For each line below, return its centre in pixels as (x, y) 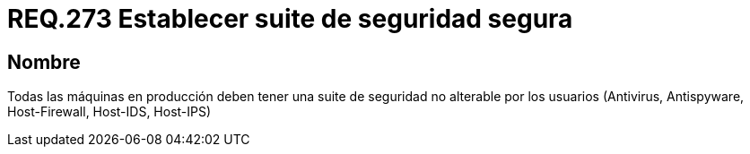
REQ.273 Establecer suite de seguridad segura (290, 19)
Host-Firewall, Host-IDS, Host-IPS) (109, 112)
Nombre (44, 62)
